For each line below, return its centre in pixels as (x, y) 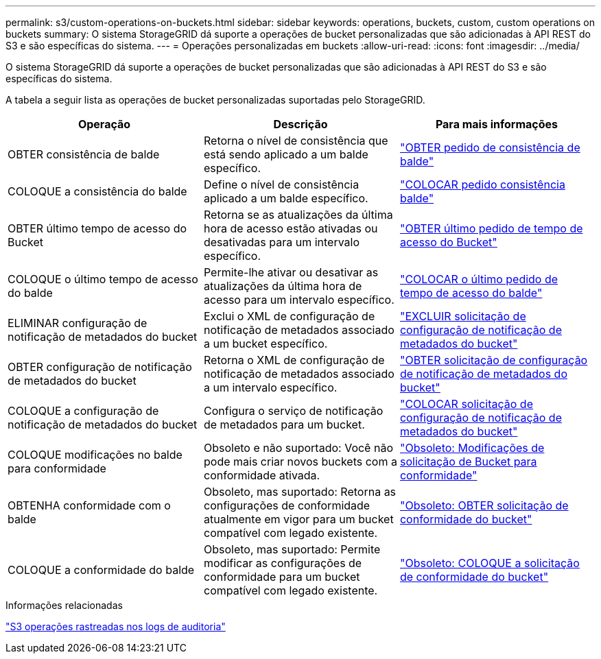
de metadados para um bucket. (284, 424)
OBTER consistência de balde (84, 154)
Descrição (300, 124)
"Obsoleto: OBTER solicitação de (484, 505)
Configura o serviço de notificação (293, 411)
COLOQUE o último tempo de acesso (103, 279)
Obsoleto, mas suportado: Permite (292, 549)
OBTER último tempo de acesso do (97, 228)
